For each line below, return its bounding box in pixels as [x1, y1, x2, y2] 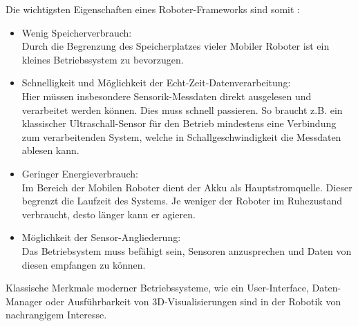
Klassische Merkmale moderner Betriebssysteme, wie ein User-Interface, [6, 280, 309, 295]
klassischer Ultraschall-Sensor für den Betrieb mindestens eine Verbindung [21, 116, 337, 131]
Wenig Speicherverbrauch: [21, 25, 132, 39]
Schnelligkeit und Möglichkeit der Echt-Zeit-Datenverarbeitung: [21, 75, 291, 90]
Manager [6, 294, 43, 308]
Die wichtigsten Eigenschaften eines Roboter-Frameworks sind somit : [6, 2, 300, 16]
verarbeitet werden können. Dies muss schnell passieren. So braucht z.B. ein [21, 102, 343, 117]
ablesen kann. [21, 143, 79, 157]
